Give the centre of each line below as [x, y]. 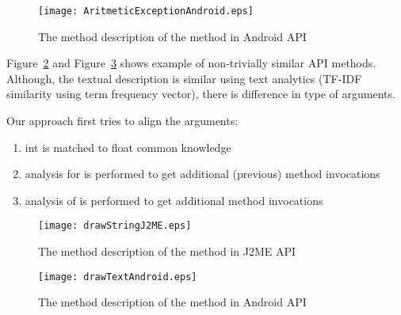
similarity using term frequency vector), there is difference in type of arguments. [201, 94]
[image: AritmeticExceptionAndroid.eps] [146, 11]
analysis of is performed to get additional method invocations [174, 200]
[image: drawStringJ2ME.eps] [115, 226]
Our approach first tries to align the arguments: [122, 121]
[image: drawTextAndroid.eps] [118, 277]
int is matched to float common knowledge [128, 147]
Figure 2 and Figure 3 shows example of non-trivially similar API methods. [191, 63]
